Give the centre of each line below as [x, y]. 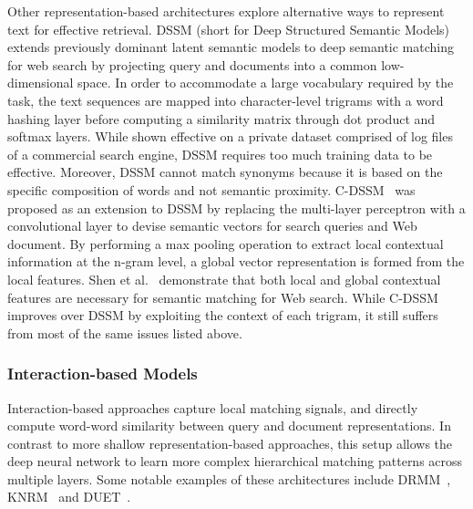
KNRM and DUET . [69, 497]
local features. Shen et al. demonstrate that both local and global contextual [224, 279]
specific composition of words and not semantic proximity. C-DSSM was [211, 189]
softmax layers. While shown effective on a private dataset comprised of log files [230, 136]
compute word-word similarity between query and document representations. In [229, 426]
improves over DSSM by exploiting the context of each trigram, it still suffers [223, 315]
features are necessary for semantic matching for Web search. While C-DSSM [223, 297]
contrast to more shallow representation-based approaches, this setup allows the [230, 443]
